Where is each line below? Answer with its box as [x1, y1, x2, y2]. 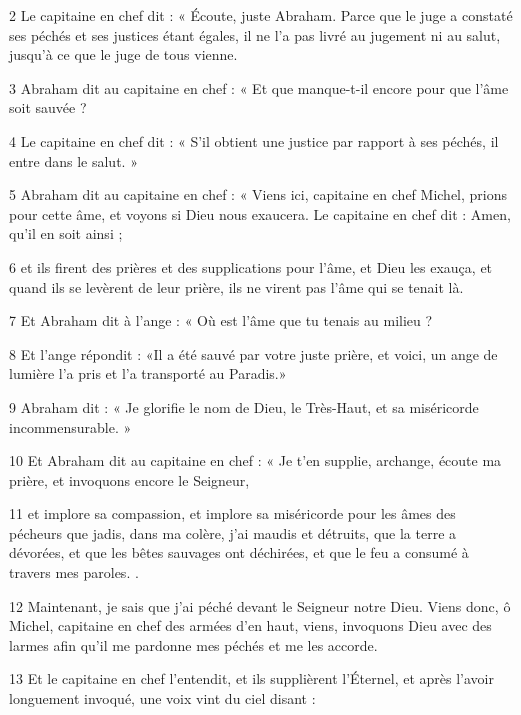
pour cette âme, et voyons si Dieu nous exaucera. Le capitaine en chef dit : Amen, [9, 203, 511, 224]
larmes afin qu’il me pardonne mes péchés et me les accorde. [9, 634, 378, 655]
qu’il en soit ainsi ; [9, 223, 123, 244]
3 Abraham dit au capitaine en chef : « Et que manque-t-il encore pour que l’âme [9, 77, 509, 98]
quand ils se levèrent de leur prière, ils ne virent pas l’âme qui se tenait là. [9, 276, 464, 297]
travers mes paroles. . [9, 562, 139, 583]
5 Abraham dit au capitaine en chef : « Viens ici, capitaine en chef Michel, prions [9, 184, 508, 205]
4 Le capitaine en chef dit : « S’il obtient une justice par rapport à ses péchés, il [9, 130, 499, 151]
